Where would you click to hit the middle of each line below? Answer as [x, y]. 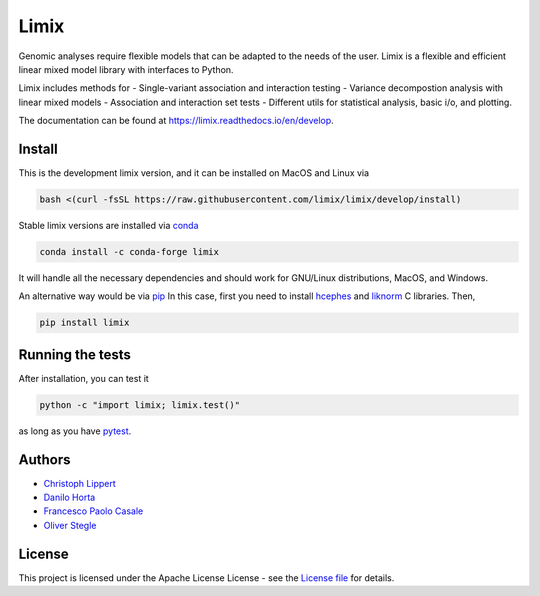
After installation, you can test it [83, 378]
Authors [44, 459]
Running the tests [75, 354]
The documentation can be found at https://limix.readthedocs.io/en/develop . [176, 121]
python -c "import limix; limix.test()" [139, 404]
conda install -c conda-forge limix [129, 251]
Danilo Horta [69, 497]
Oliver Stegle [70, 525]
